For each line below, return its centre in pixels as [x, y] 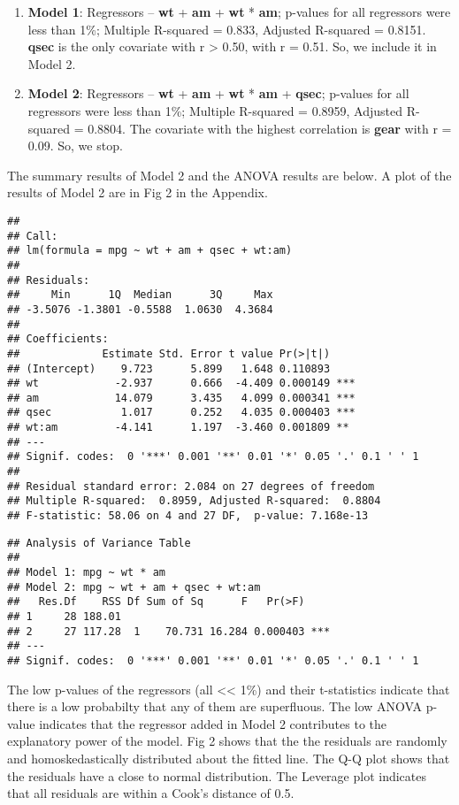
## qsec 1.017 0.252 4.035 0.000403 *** [181, 413]
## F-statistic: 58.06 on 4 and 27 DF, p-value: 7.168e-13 [188, 516]
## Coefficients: [58, 339]
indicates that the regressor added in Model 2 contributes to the [213, 723]
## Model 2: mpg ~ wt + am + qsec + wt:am [134, 587]
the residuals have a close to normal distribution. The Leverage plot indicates [217, 775]
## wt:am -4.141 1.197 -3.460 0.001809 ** [178, 428]
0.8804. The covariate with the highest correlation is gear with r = [270, 128]
